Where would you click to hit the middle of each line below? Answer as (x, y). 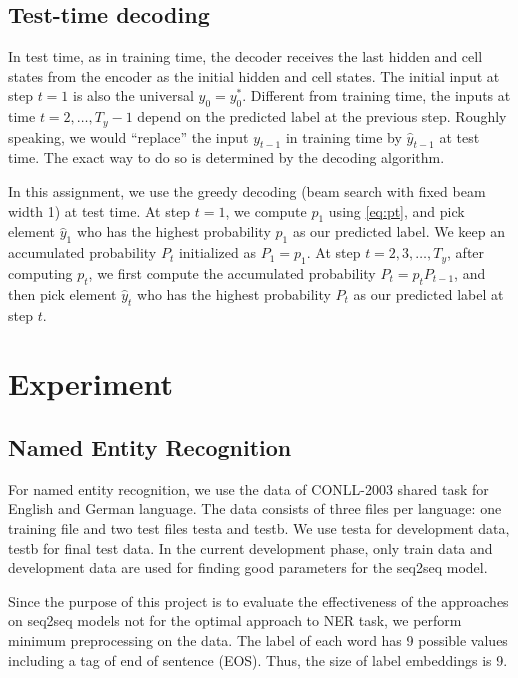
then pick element (62, 293)
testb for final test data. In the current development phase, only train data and (250, 547)
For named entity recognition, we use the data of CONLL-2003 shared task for (248, 488)
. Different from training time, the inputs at (376, 95)
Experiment (91, 383)
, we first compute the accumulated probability (232, 273)
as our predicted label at (428, 293)
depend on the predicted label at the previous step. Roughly (322, 116)
